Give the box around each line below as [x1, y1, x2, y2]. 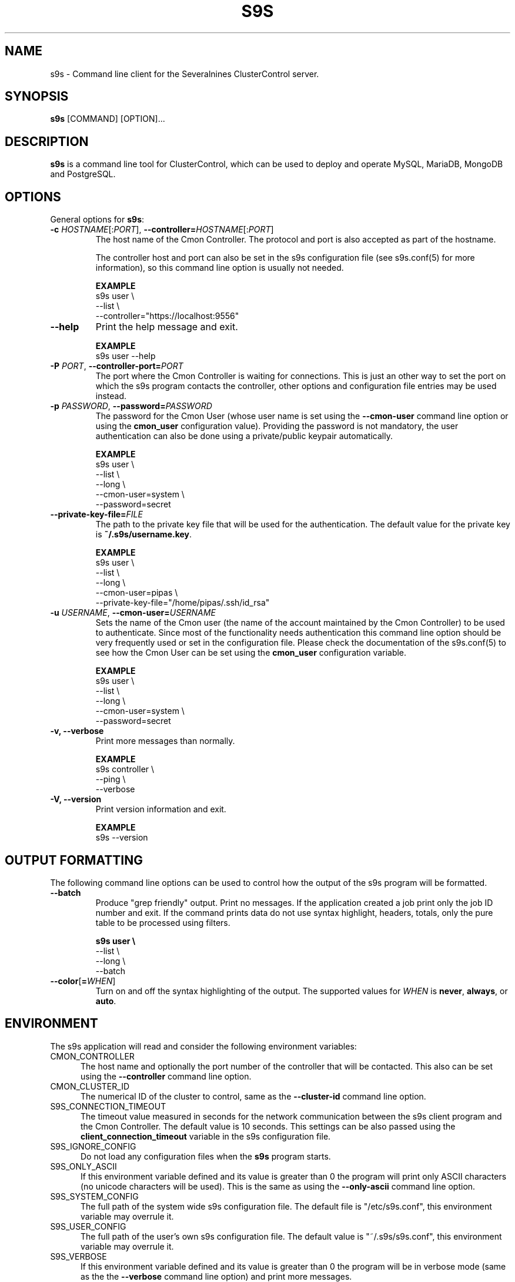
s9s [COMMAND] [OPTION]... [50, 114, 165, 124]
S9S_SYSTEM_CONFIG [50, 1191, 139, 1201]
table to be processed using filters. [95, 917, 230, 928]
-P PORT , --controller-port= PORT [50, 361, 183, 371]
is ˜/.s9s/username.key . [95, 529, 192, 540]
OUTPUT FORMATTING [5, 852, 143, 868]
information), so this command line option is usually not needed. [95, 263, 344, 273]
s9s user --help [95, 351, 156, 361]
